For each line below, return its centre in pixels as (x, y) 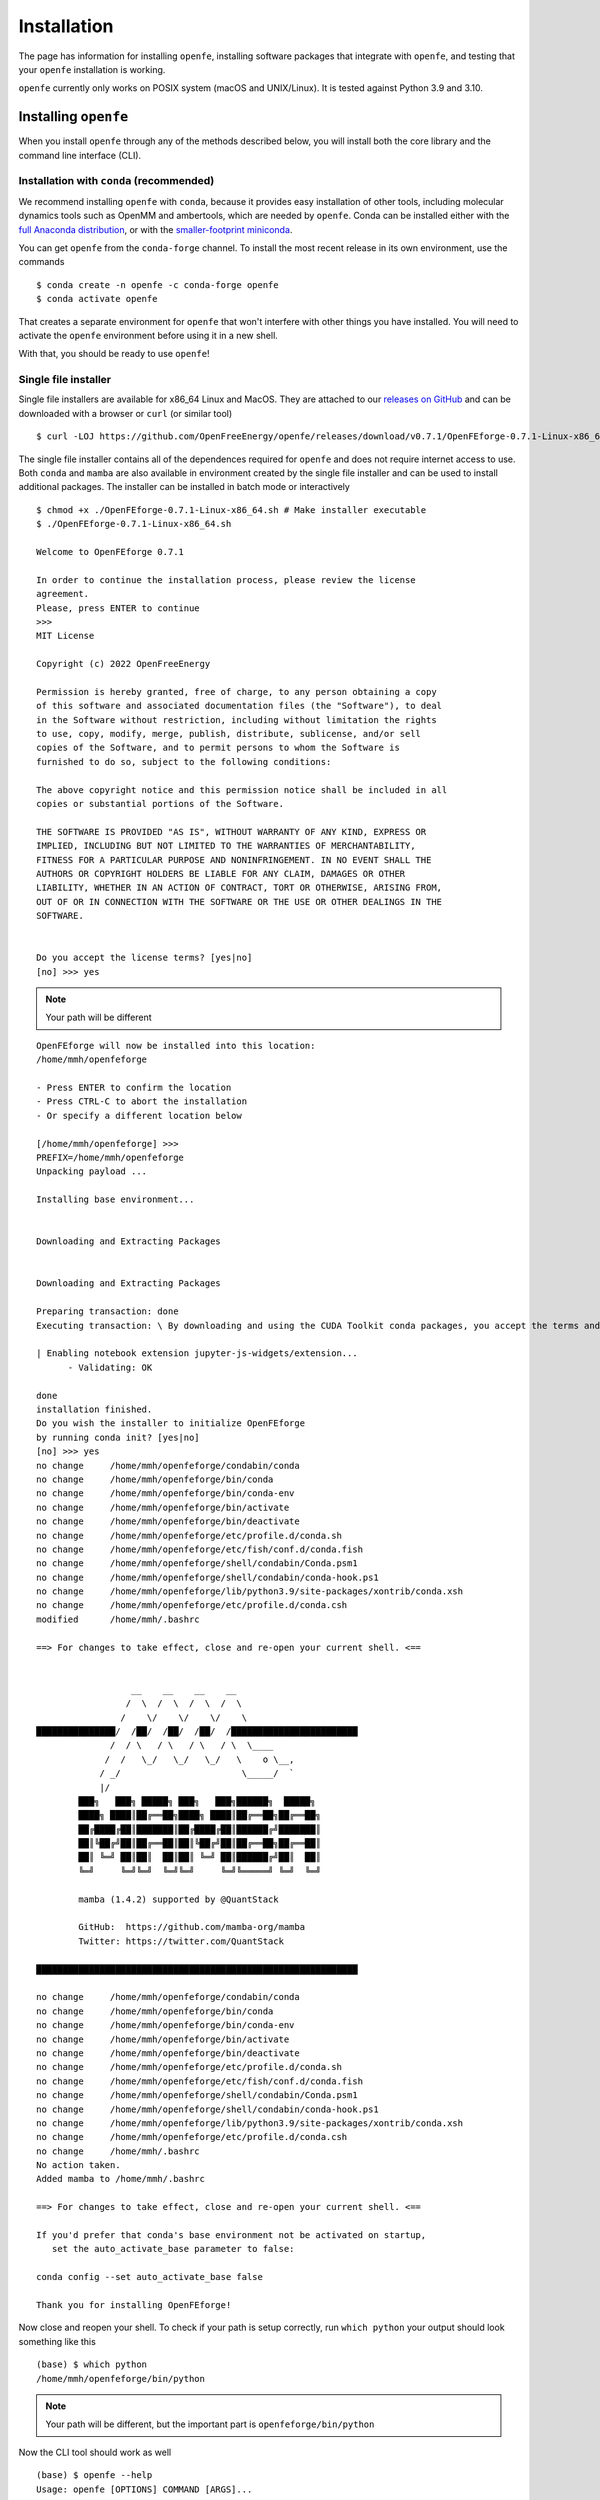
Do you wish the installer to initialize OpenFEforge (170, 1423)
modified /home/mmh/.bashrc (118, 1619)
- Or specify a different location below (139, 1115)
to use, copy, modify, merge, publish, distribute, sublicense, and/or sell (229, 734)
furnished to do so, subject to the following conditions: (184, 761)
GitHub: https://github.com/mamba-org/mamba (191, 1927)
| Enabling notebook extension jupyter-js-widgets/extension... (197, 1353)
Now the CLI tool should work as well (95, 2452)
